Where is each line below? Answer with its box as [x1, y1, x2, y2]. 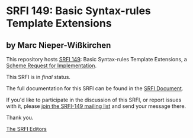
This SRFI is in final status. [6, 74, 71, 80]
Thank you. [6, 114, 34, 121]
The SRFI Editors [6, 126, 47, 132]
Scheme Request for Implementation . [6, 62, 97, 69]
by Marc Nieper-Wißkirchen [6, 40, 111, 50]
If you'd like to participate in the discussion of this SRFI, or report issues [6, 96, 182, 103]
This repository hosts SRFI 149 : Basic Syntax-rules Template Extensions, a [6, 56, 188, 63]
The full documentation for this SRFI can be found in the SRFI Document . [6, 85, 184, 92]
